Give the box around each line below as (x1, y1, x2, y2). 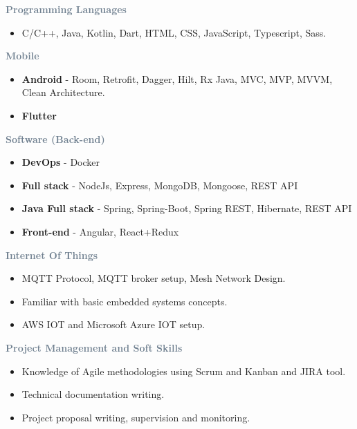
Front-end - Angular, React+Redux (21, 224, 179, 238)
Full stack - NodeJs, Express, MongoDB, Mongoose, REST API (21, 178, 298, 192)
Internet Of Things (6, 247, 98, 262)
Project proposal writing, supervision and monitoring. (21, 410, 250, 424)
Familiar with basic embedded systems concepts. (21, 294, 228, 308)
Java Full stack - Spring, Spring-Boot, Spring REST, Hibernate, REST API (21, 201, 352, 216)
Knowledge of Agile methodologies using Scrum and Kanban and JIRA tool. (21, 363, 346, 378)
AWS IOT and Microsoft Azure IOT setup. (21, 317, 205, 332)
